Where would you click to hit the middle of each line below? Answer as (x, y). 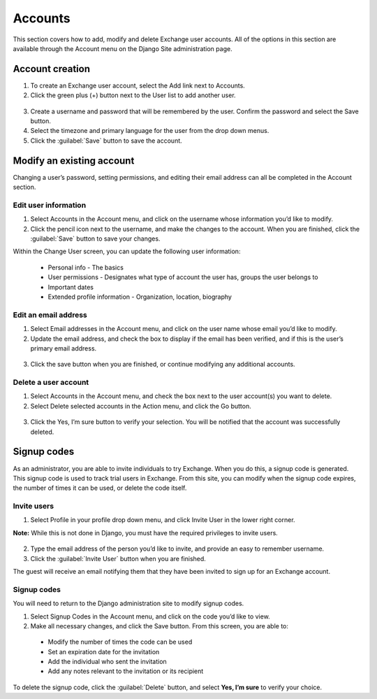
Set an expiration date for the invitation (104, 651)
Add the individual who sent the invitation (107, 662)
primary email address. (64, 348)
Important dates (71, 287)
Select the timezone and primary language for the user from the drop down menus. (150, 131)
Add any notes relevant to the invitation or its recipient (126, 671)
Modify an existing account (74, 161)
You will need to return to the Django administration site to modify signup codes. (128, 603)
